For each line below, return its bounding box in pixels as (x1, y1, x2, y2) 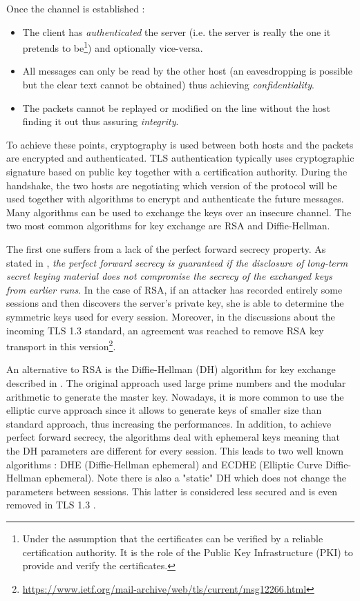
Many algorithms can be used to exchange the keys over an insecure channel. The (6, 204, 352, 219)
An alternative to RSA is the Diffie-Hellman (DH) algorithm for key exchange (6, 362, 336, 376)
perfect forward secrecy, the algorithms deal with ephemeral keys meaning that (6, 430, 341, 444)
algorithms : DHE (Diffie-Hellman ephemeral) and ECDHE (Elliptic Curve (6, 457, 323, 471)
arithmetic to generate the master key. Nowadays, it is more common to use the (6, 389, 344, 403)
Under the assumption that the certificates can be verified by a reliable (22, 531, 323, 545)
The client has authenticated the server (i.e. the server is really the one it (22, 24, 331, 39)
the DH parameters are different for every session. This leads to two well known (6, 443, 344, 457)
